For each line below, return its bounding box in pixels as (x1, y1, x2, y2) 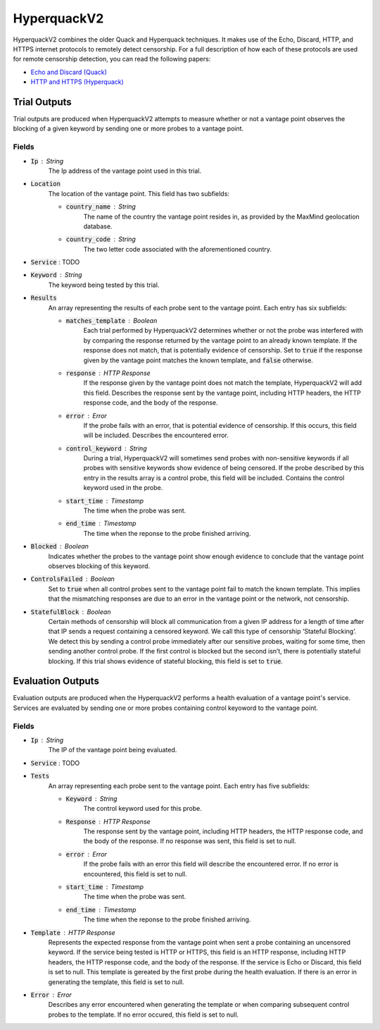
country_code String (65, 235, 137, 243)
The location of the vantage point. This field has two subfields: (48, 189, 230, 197)
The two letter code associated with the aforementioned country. (83, 245, 272, 253)
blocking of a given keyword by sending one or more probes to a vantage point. (13, 124, 244, 133)
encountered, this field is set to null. (83, 869, 187, 878)
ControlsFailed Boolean (30, 575, 115, 583)
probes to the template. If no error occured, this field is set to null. (48, 1010, 239, 1019)
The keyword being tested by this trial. (48, 281, 160, 289)
